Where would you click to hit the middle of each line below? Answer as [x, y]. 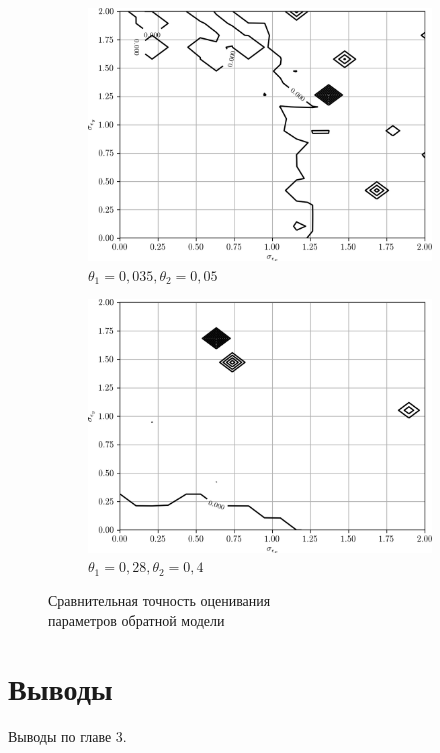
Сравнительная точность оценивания [159, 599]
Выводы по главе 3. [67, 736]
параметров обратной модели [136, 619]
